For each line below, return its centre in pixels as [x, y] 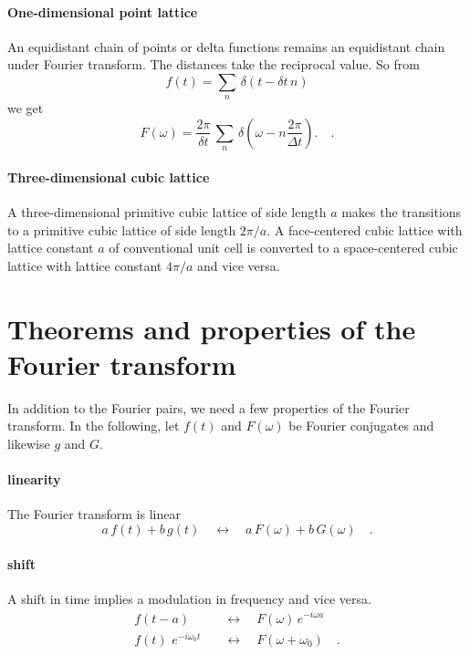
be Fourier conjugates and [361, 426]
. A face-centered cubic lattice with [365, 229]
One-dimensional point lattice [103, 11]
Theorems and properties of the [212, 328]
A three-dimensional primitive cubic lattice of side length [167, 212]
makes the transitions [402, 212]
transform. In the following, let [94, 426]
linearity [34, 479]
